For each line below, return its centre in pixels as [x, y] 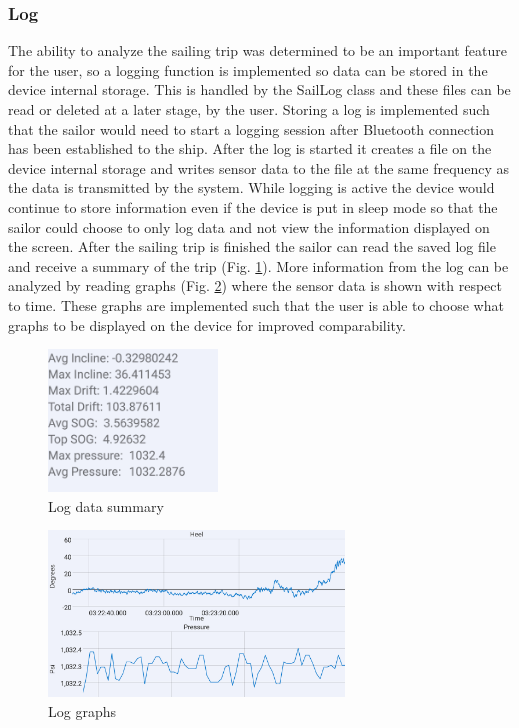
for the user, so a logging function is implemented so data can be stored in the [248, 69]
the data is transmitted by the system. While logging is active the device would [251, 187]
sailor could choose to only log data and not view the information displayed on [249, 226]
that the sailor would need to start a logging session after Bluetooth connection [251, 128]
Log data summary [106, 505]
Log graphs [82, 710]
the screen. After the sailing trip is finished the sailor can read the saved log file [252, 246]
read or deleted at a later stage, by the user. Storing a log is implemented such [249, 109]
